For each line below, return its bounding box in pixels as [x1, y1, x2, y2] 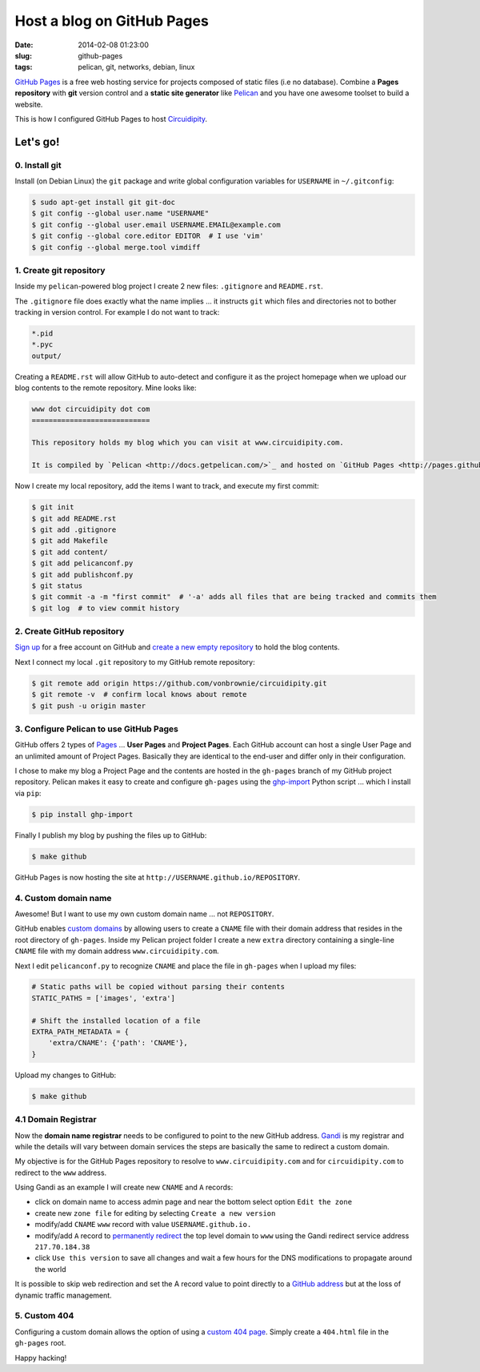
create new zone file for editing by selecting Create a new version [34, 1208, 276, 1217]
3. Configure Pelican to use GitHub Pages [14, 723, 179, 734]
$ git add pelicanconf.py [31, 559, 134, 568]
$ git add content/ [31, 547, 108, 557]
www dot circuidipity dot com [31, 404, 150, 414]
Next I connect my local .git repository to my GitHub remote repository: [14, 657, 255, 666]
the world [34, 1264, 67, 1273]
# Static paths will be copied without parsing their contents [31, 982, 286, 992]
